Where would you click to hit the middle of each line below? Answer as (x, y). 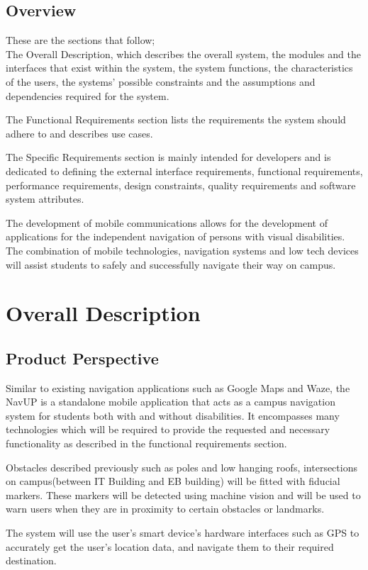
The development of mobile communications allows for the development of (167, 222)
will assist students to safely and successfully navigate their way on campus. (171, 264)
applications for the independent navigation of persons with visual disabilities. (175, 236)
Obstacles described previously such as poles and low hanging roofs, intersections (182, 467)
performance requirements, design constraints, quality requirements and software (181, 185)
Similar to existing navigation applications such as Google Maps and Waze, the (178, 387)
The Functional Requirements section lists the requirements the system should (176, 119)
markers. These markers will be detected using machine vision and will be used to (183, 494)
